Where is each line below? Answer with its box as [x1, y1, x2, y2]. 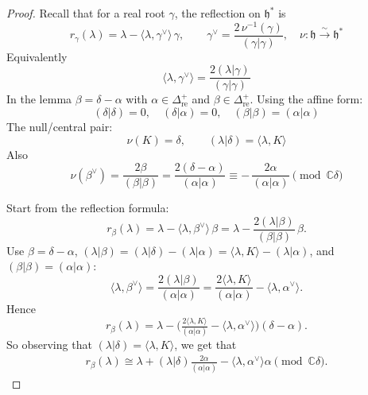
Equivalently [6, 48, 68, 64]
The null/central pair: [6, 118, 113, 134]
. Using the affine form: [250, 91, 363, 107]
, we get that [174, 336, 237, 353]
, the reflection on [174, 5, 261, 21]
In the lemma [6, 91, 72, 107]
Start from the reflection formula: [6, 199, 169, 216]
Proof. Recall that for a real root [6, 5, 165, 21]
